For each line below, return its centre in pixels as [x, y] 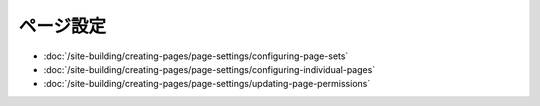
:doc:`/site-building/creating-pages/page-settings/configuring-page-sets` [196, 56]
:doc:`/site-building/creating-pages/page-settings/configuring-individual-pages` [209, 69]
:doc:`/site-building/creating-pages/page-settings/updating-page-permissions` [207, 84]
